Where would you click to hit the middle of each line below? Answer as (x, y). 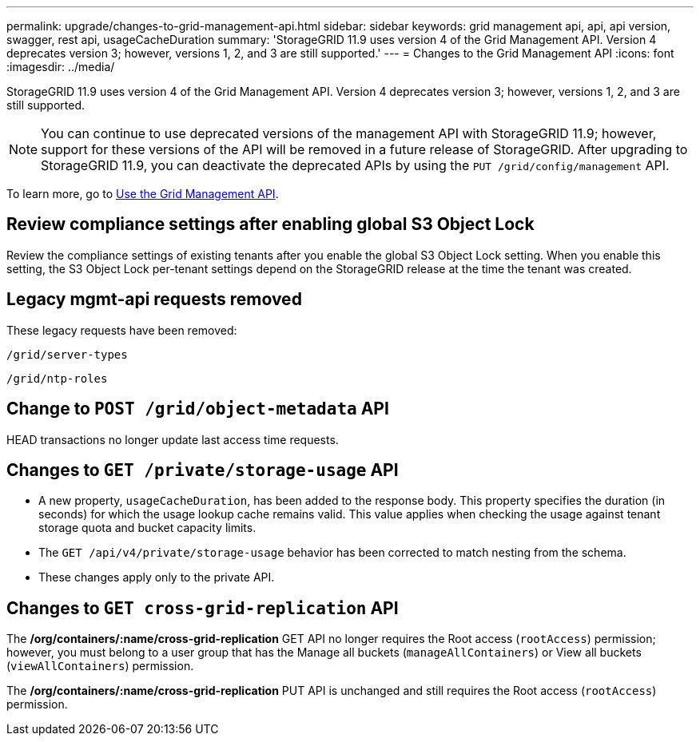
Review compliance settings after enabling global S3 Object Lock (270, 224)
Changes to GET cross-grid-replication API (203, 608)
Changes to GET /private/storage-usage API (203, 470)
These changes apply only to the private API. (157, 577)
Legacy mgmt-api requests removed (154, 300)
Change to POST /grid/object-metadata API (198, 409)
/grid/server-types (67, 354)
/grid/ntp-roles (57, 378)
